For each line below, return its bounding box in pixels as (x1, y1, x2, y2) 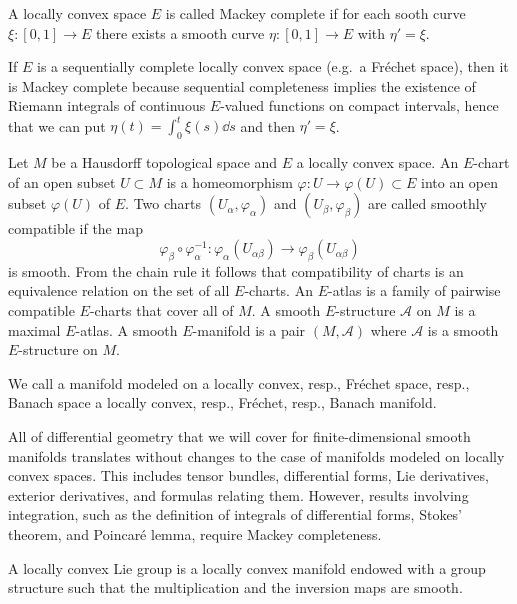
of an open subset (8, 171, 116, 192)
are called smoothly (367, 193, 487, 214)
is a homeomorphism (166, 171, 293, 192)
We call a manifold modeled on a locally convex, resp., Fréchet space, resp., (8, 372, 470, 393)
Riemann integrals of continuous (8, 95, 206, 116)
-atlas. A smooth (75, 319, 178, 340)
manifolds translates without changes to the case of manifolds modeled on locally (8, 445, 505, 466)
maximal (8, 319, 61, 340)
